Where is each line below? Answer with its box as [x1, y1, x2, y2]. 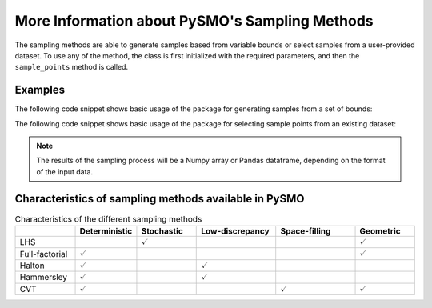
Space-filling [280, 226, 331, 237]
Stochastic [141, 226, 183, 237]
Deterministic [79, 226, 133, 237]
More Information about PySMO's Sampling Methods [14, 12, 374, 30]
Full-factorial [19, 248, 68, 259]
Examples [14, 83, 66, 97]
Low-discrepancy [201, 226, 270, 237]
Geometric [359, 226, 401, 237]
